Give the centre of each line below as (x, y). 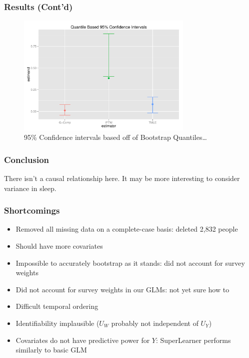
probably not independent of (155, 323)
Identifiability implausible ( (57, 323)
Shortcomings (32, 210)
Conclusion (26, 159)
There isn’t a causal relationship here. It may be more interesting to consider (122, 178)
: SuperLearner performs (193, 340)
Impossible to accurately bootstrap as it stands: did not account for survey (130, 262)
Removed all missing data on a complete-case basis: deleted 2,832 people (127, 229)
